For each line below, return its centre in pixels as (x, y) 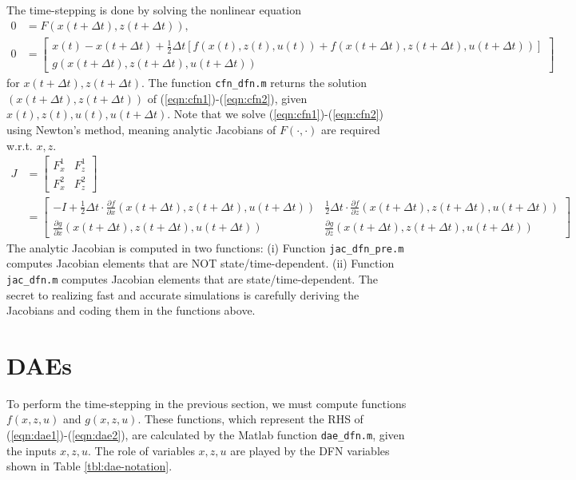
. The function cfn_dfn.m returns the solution (254, 83)
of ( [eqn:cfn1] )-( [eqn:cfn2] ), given (227, 98)
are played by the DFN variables (310, 450)
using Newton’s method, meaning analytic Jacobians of (141, 129)
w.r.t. (20, 145)
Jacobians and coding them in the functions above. (131, 310)
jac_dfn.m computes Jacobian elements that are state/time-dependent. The (193, 278)
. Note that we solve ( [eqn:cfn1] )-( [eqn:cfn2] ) (276, 114)
